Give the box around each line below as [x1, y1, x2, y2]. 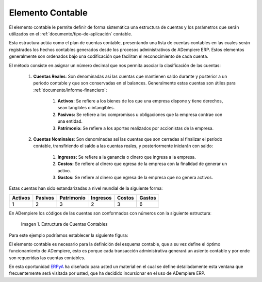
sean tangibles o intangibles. [57, 105, 115, 111]
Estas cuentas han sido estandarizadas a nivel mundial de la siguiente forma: [9, 185, 163, 191]
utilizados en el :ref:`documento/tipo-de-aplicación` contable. [9, 31, 132, 36]
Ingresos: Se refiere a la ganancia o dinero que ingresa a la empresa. [57, 154, 196, 160]
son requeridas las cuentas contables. [9, 255, 85, 261]
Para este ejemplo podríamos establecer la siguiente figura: [9, 232, 128, 238]
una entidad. [57, 118, 82, 124]
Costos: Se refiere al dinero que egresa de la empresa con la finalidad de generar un [57, 161, 228, 167]
